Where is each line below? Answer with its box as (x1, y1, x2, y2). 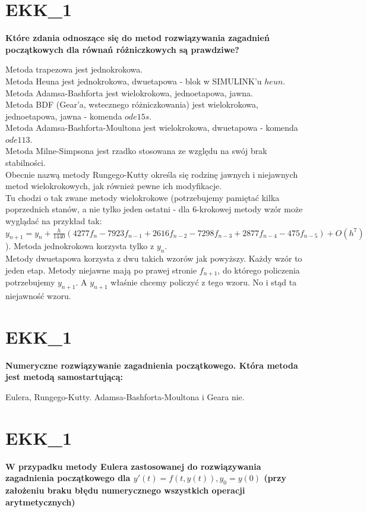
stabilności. (5, 156, 46, 169)
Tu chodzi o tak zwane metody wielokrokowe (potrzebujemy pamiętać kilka (5, 191, 280, 203)
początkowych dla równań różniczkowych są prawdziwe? (5, 43, 239, 55)
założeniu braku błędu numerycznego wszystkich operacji (5, 484, 245, 497)
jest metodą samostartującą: (5, 370, 124, 383)
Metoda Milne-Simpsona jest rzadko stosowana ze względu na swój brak (5, 145, 267, 157)
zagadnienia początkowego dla (5, 472, 131, 484)
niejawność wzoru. (5, 290, 71, 302)
